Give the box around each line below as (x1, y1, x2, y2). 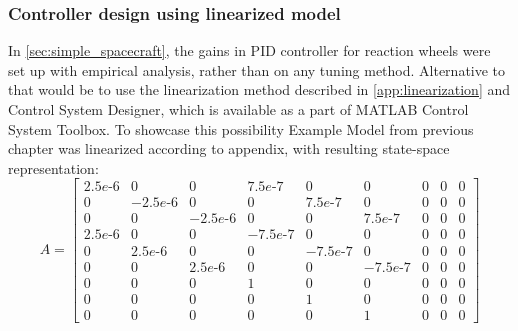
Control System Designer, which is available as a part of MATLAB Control (8, 99, 469, 119)
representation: (8, 157, 99, 178)
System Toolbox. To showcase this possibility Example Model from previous (8, 118, 474, 139)
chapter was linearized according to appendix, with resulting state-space (8, 138, 450, 159)
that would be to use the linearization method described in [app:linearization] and (8, 79, 511, 100)
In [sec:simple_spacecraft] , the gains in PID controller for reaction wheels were (8, 40, 491, 61)
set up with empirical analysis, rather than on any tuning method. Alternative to (8, 59, 506, 80)
